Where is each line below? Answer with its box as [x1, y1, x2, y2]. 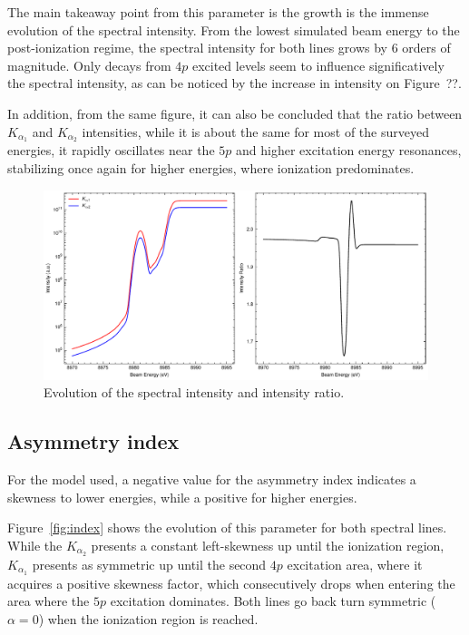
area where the [7, 591, 90, 611]
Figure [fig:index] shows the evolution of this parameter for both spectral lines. [7, 518, 447, 537]
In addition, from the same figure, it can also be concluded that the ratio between [7, 103, 463, 122]
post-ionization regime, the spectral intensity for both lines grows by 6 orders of [7, 38, 451, 57]
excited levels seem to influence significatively [191, 55, 445, 74]
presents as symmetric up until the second [32, 554, 267, 573]
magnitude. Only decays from [7, 55, 171, 74]
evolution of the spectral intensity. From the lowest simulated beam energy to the [7, 20, 460, 39]
